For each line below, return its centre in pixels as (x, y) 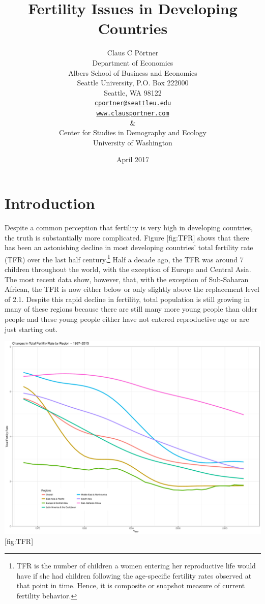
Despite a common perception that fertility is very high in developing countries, (129, 227)
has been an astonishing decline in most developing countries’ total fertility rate (129, 247)
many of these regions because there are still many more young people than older (131, 309)
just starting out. (31, 329)
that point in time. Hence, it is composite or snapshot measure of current (131, 585)
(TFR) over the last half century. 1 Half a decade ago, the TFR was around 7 (124, 258)
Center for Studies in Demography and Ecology (133, 132)
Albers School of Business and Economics (133, 72)
